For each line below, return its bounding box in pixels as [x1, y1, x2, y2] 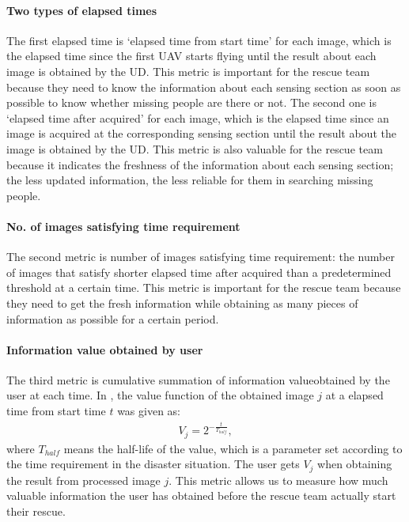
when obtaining [317, 456, 392, 472]
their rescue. [6, 502, 66, 519]
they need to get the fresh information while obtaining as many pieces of [6, 294, 358, 311]
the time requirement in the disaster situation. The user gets [6, 456, 300, 472]
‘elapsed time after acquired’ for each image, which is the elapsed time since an [6, 109, 389, 126]
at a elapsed [325, 387, 384, 403]
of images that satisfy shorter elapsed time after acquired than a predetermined [6, 263, 392, 280]
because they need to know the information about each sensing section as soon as [6, 78, 401, 95]
